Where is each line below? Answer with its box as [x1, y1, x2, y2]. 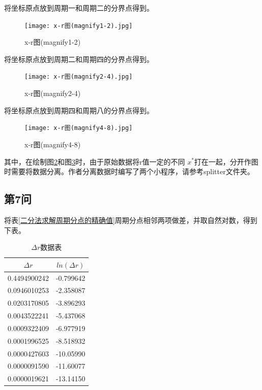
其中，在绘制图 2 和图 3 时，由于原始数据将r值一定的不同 [4, 156, 185, 167]
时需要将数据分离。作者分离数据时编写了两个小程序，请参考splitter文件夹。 [4, 166, 254, 177]
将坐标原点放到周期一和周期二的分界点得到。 [4, 3, 154, 13]
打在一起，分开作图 [194, 156, 258, 167]
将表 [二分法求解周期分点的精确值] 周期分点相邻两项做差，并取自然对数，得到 [4, 214, 257, 225]
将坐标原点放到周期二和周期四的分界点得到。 [4, 53, 154, 64]
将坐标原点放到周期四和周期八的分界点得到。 [4, 105, 154, 115]
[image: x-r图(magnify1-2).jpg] [24, 22, 133, 29]
